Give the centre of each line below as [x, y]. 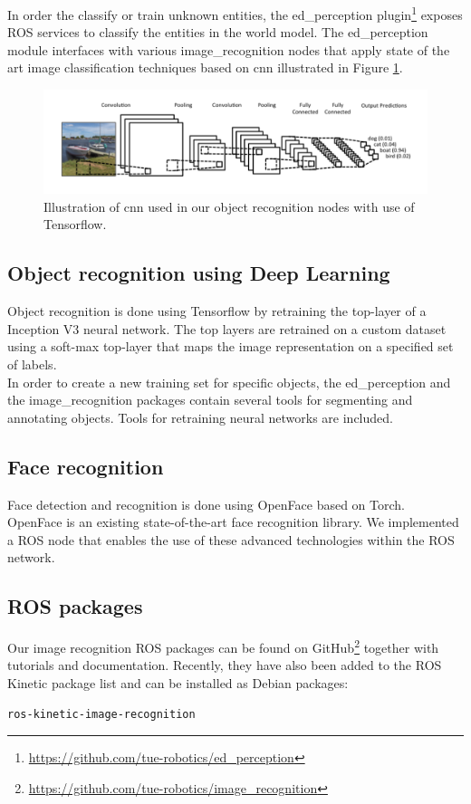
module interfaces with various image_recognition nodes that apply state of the [229, 49]
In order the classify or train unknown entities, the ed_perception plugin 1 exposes [235, 13]
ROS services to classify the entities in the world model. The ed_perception [218, 32]
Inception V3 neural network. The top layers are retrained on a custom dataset [227, 328]
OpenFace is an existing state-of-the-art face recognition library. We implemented [233, 522]
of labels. [32, 364]
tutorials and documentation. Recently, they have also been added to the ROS [225, 665]
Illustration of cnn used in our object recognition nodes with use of [229, 206]
